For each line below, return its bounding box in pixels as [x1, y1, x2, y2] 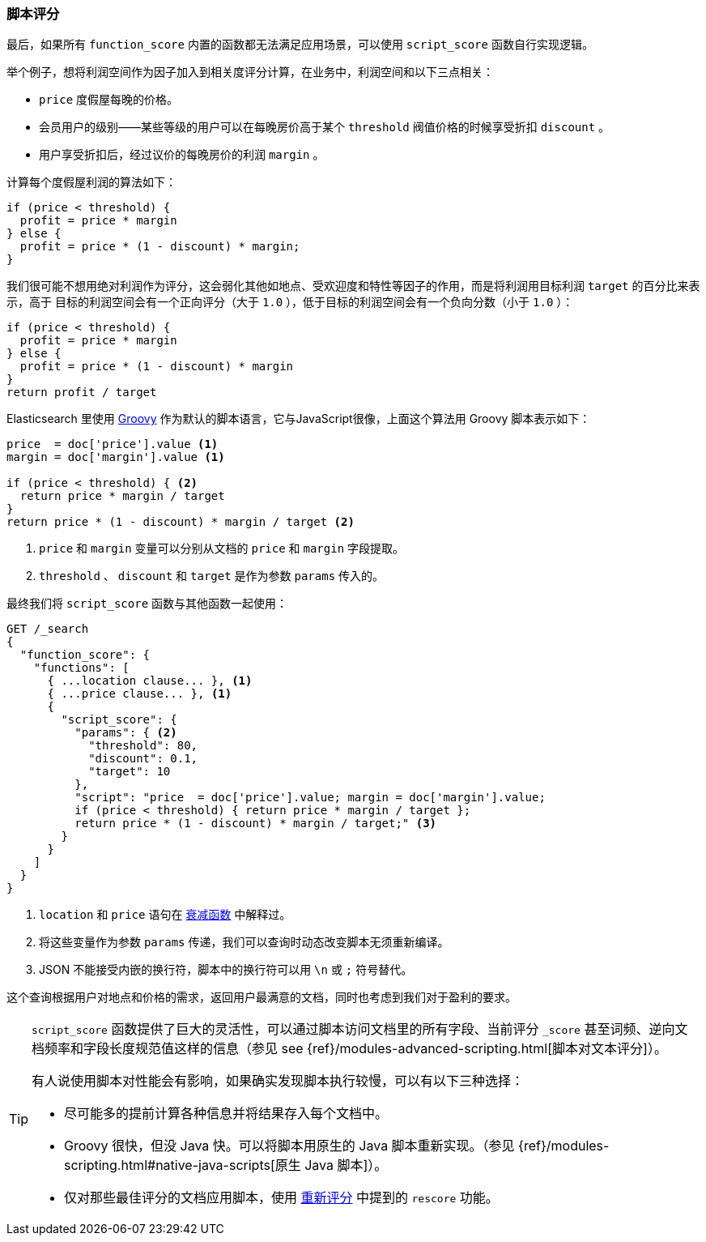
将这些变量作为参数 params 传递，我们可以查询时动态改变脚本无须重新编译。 [39, 935, 449, 950]
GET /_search [6, 622, 89, 636]
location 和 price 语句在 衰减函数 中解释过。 [39, 907, 291, 922]
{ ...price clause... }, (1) [47, 687, 232, 701]
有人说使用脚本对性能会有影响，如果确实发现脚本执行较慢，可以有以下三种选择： [32, 1073, 525, 1090]
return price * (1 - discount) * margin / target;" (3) [74, 817, 437, 830]
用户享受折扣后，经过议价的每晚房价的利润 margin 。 [39, 147, 325, 162]
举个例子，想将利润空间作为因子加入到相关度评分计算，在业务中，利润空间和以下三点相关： [6, 65, 494, 79]
